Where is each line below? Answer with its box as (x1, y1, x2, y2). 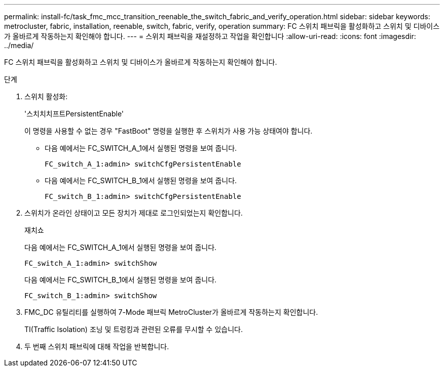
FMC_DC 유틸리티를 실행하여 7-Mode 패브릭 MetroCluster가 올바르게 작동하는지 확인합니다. (24, 308, 318, 316)
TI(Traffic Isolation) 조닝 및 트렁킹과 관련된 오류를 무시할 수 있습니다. (24, 325, 243, 334)
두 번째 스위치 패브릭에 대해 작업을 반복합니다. (24, 342, 169, 351)
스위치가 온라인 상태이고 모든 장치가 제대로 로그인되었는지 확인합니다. (24, 209, 243, 217)
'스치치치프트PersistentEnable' (24, 109, 124, 118)
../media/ (4, 41, 34, 50)
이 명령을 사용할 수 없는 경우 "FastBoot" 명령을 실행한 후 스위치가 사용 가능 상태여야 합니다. (24, 127, 313, 135)
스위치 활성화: (24, 92, 68, 101)
